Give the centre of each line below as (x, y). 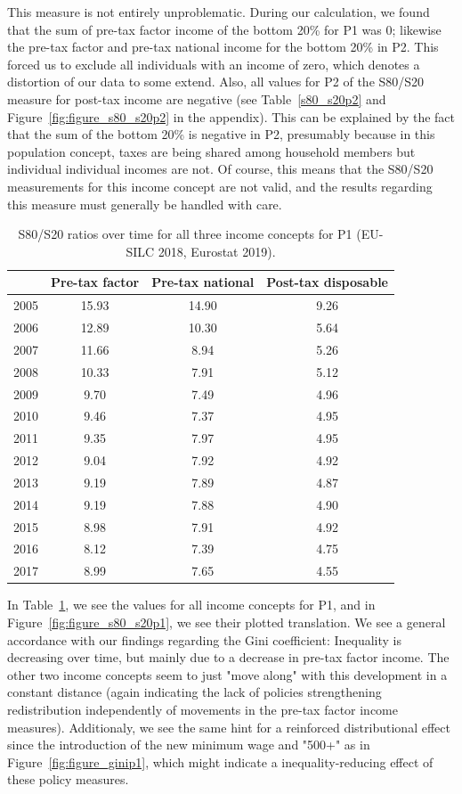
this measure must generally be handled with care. (145, 204)
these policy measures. (68, 779)
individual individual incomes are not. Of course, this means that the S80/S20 (220, 169)
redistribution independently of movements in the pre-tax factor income (203, 709)
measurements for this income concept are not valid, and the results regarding (220, 186)
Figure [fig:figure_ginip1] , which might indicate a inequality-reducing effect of (220, 761)
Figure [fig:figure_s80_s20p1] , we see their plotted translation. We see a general (227, 622)
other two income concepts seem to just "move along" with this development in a (227, 674)
